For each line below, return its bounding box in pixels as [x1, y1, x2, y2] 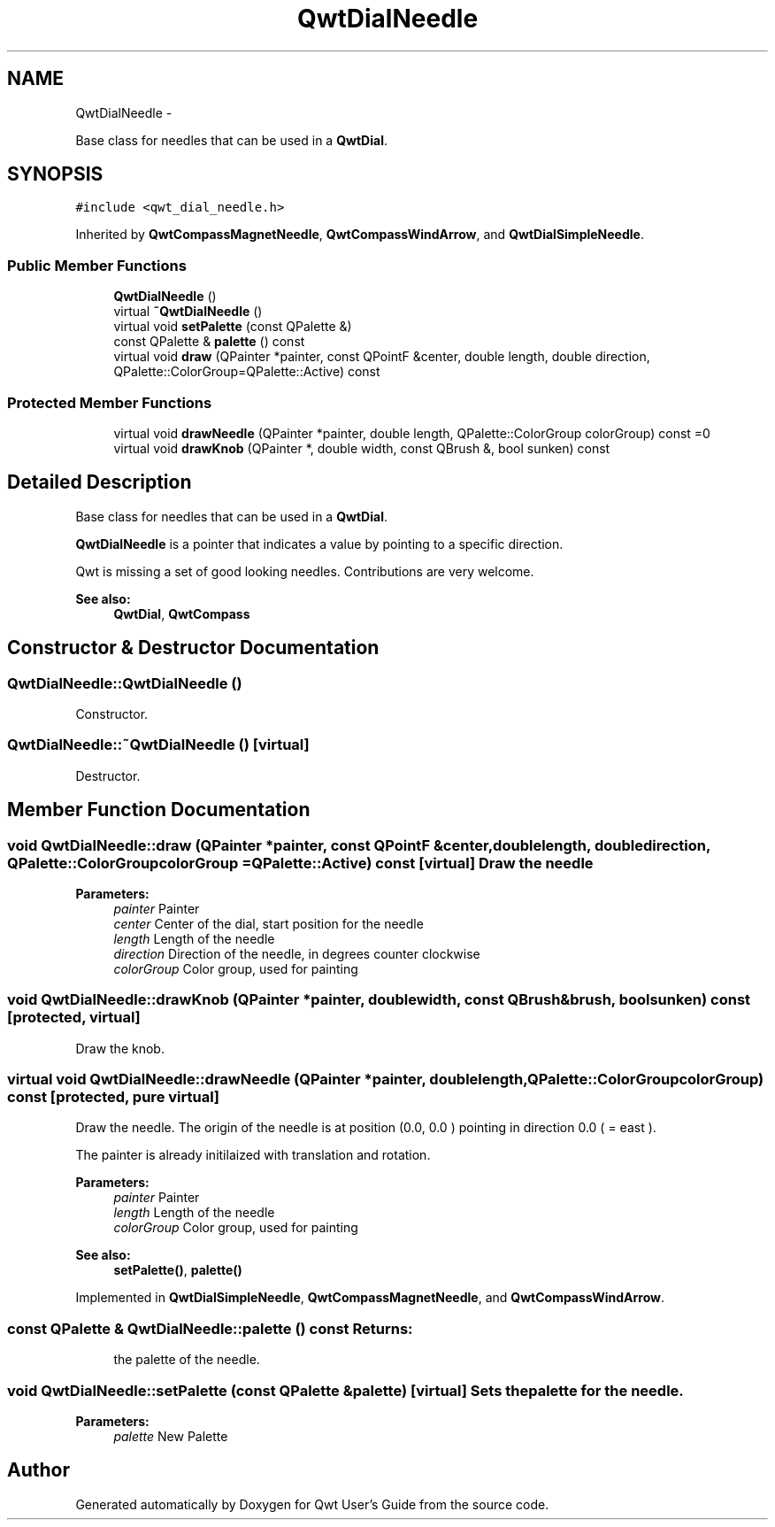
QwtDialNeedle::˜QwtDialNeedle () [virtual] [7, 736, 310, 754]
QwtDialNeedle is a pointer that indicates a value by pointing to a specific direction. [75, 536, 564, 551]
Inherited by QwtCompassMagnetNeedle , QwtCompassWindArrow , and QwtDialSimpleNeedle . [75, 227, 644, 243]
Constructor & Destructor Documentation [7, 636, 380, 659]
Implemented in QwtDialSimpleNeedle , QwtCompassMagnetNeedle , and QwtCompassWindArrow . [75, 1290, 665, 1306]
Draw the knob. [75, 1040, 165, 1056]
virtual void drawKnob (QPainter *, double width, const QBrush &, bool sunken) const [113, 440, 610, 456]
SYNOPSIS [7, 163, 104, 186]
